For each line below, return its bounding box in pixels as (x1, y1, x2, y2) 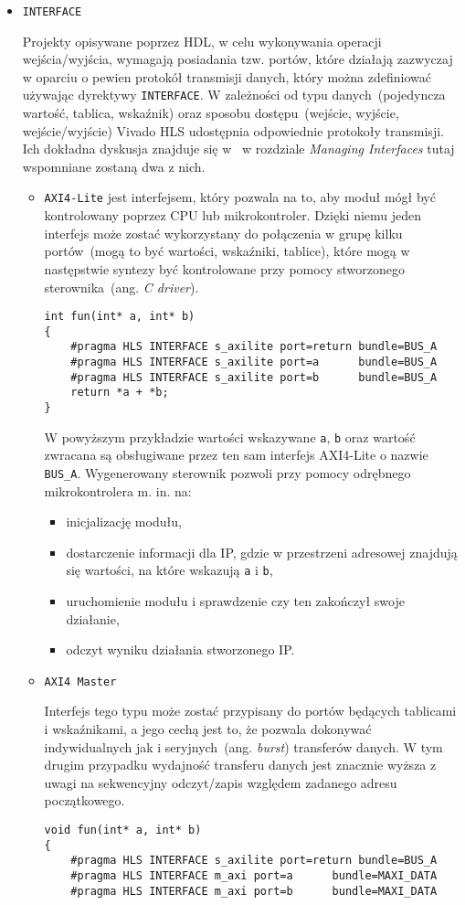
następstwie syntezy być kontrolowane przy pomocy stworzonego (44, 259, 405, 278)
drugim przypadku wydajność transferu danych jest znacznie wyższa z (44, 755, 437, 774)
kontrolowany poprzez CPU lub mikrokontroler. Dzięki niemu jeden (44, 206, 422, 225)
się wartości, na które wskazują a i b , (66, 560, 273, 580)
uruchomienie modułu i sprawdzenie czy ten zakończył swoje (66, 591, 405, 611)
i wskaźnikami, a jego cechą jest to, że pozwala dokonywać (44, 719, 372, 739)
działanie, (66, 609, 120, 628)
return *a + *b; (70, 386, 169, 399)
